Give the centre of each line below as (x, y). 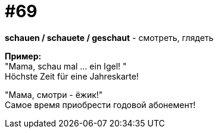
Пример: (23, 56)
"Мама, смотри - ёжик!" (54, 94)
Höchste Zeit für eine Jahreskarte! (72, 76)
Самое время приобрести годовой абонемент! (100, 104)
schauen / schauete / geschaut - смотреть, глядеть (109, 37)
